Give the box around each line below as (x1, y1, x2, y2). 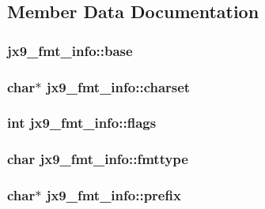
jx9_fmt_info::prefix (46, 185, 181, 205)
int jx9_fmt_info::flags (7, 113, 157, 132)
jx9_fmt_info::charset (46, 77, 191, 96)
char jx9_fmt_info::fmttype (7, 149, 188, 169)
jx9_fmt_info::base (7, 40, 133, 60)
